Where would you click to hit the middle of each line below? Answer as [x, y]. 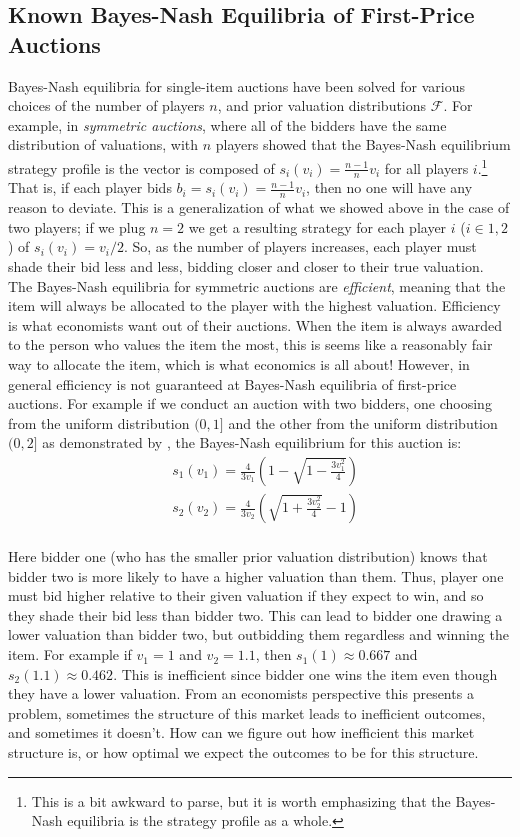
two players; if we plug [77, 226]
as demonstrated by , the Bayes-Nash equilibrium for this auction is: [252, 442]
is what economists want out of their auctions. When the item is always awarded [255, 324]
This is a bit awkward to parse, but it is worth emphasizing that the [241, 800]
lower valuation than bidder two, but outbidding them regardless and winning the [258, 634]
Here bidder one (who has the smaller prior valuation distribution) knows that [248, 556]
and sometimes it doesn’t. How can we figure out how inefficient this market [241, 732]
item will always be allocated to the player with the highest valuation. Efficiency [254, 305]
